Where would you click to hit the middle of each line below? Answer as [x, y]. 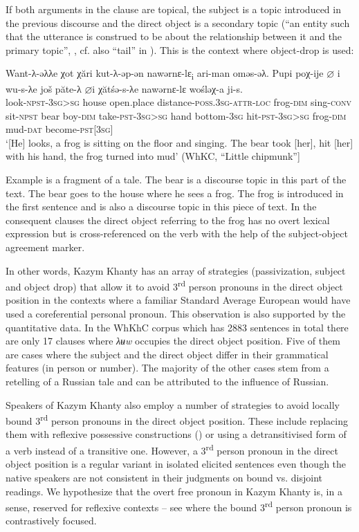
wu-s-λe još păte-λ [44, 88]
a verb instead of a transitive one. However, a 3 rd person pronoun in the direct [172, 449]
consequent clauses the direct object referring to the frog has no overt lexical [168, 220]
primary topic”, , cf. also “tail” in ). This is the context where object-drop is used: [180, 49]
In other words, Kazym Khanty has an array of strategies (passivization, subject [176, 270]
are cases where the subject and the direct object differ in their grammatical [167, 354]
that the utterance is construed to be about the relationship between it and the [174, 36]
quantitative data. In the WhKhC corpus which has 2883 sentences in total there [177, 327]
